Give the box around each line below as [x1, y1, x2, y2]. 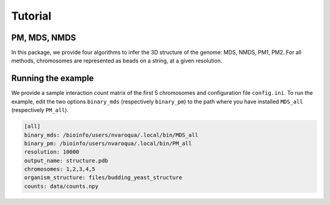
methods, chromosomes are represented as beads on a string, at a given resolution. [11, 57, 222, 64]
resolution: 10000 [24, 149, 79, 155]
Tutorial [11, 9, 52, 23]
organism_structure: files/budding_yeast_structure [24, 174, 183, 181]
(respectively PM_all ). [11, 106, 69, 114]
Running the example [11, 73, 94, 84]
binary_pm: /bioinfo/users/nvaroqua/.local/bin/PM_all [24, 140, 192, 147]
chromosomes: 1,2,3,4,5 [24, 166, 96, 173]
